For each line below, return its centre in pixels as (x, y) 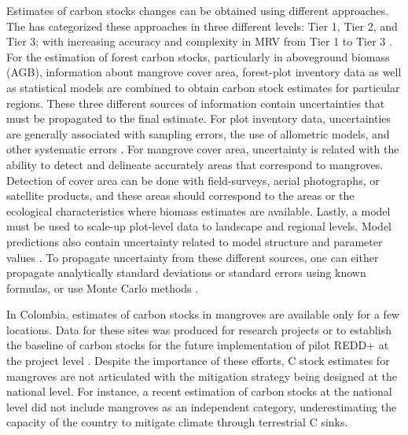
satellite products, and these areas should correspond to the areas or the (180, 195)
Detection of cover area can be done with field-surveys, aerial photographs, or (193, 180)
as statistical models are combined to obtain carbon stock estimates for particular (203, 87)
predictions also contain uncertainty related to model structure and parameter (195, 241)
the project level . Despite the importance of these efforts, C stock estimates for (198, 361)
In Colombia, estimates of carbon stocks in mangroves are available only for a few (203, 314)
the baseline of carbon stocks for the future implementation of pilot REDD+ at (198, 345)
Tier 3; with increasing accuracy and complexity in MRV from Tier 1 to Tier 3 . (199, 41)
